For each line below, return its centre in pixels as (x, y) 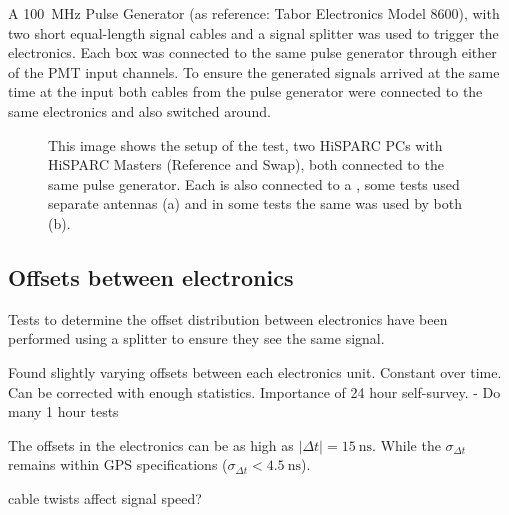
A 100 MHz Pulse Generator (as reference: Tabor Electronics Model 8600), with (254, 13)
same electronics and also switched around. (139, 110)
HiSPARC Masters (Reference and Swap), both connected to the (246, 164)
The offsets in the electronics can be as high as (151, 444)
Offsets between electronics (151, 276)
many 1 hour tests (63, 411)
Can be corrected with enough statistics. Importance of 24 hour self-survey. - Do (254, 391)
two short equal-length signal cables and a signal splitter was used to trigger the (253, 32)
